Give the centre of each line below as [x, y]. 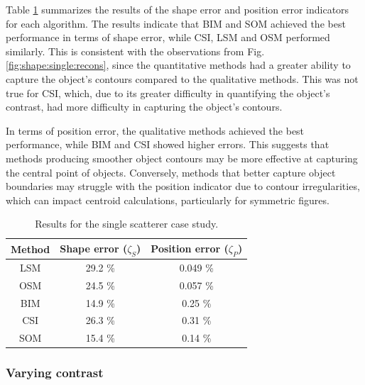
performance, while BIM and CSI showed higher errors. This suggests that [168, 144]
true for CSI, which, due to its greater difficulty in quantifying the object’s [168, 93]
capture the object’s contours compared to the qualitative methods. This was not [182, 78]
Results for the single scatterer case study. [127, 224]
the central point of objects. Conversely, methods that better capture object [171, 172]
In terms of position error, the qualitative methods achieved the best [155, 130]
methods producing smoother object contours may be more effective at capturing [182, 158]
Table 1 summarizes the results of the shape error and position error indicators [178, 9]
